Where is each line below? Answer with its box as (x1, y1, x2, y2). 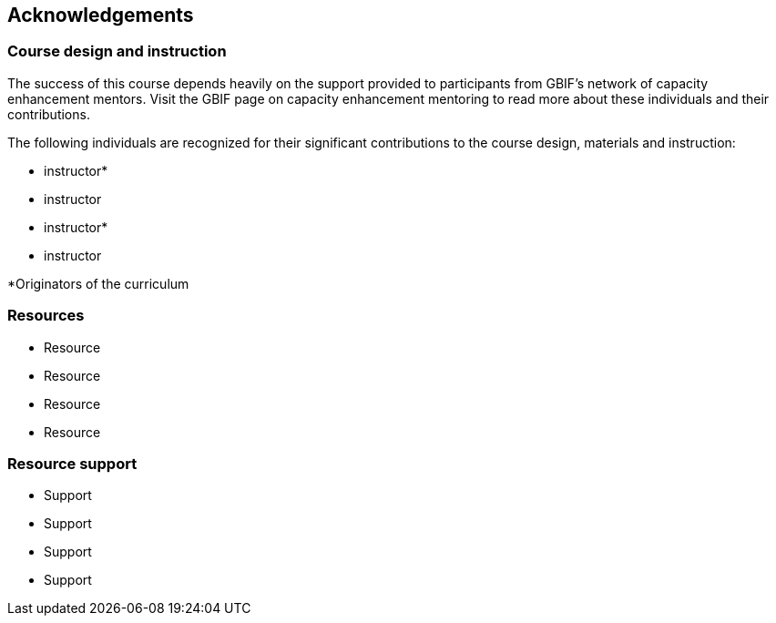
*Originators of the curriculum (7, 275, 189, 291)
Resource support (7, 454, 138, 473)
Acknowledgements (7, 4, 194, 26)
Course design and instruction (7, 42, 227, 61)
